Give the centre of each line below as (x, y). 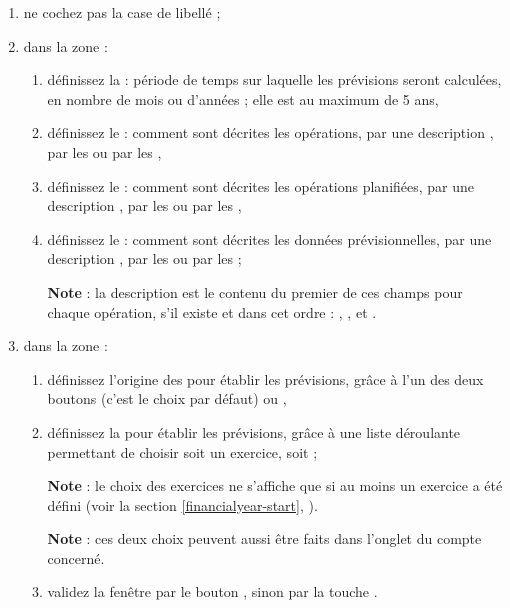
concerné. (76, 557)
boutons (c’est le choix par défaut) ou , (167, 398)
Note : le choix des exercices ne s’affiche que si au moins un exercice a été (275, 485)
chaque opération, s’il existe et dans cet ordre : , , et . (212, 311)
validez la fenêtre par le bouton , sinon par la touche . (212, 591)
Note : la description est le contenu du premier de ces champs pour (255, 291)
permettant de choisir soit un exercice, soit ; (182, 451)
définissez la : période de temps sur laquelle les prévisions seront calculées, (274, 79)
